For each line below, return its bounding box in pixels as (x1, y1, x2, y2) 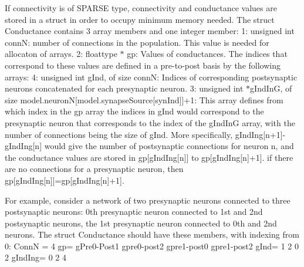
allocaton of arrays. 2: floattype (5, 48, 117, 60)
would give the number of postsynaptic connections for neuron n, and (44, 140, 294, 152)
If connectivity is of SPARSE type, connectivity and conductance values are (5, 2, 277, 13)
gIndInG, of (250, 82, 292, 94)
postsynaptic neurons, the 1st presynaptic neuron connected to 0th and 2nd (5, 217, 277, 229)
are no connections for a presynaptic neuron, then (5, 163, 184, 175)
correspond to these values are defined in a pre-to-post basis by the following (5, 59, 281, 71)
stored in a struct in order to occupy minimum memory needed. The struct (5, 13, 275, 25)
